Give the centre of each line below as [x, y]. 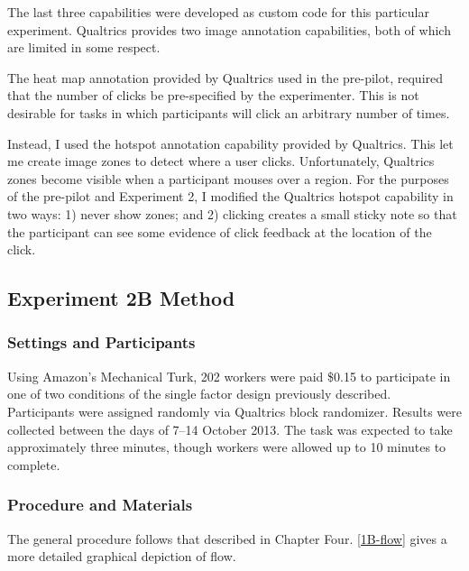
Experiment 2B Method [121, 298]
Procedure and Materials [100, 505]
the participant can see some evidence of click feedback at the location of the [220, 231]
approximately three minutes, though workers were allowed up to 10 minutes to [227, 447]
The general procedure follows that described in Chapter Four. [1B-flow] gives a [227, 538]
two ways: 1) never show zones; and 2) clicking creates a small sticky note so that [232, 213]
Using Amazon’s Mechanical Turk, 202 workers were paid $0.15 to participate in [229, 376]
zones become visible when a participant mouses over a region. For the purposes [228, 178]
